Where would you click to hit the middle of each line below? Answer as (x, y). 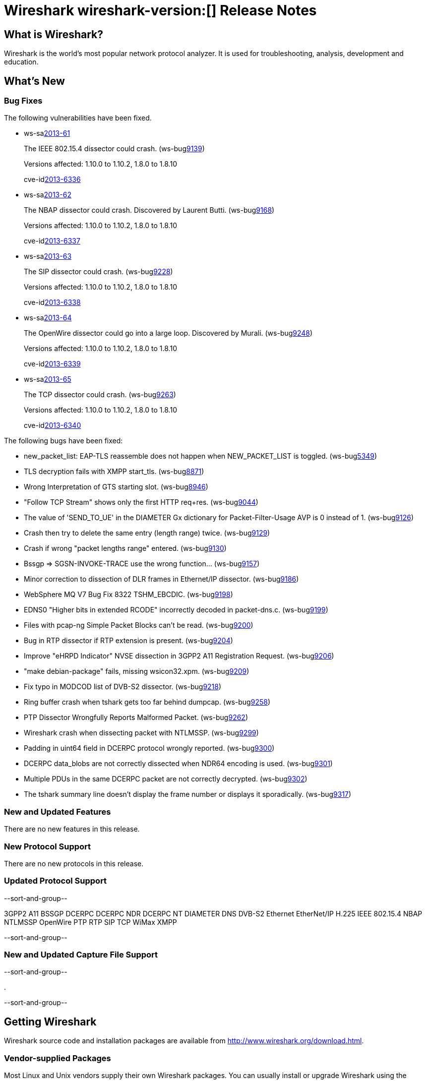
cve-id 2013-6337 (52, 241)
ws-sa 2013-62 (48, 195)
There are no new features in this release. (72, 829)
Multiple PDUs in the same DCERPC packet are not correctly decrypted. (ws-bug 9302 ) (166, 779)
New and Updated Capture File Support (81, 955)
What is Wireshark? (54, 34)
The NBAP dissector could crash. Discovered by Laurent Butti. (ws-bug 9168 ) (149, 210)
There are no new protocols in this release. (74, 863)
